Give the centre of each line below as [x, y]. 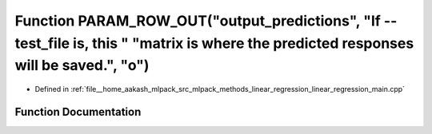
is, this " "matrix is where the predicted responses [243, 43]
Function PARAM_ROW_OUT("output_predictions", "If [198, 21]
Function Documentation [78, 112]
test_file [42, 43]
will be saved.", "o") [82, 66]
